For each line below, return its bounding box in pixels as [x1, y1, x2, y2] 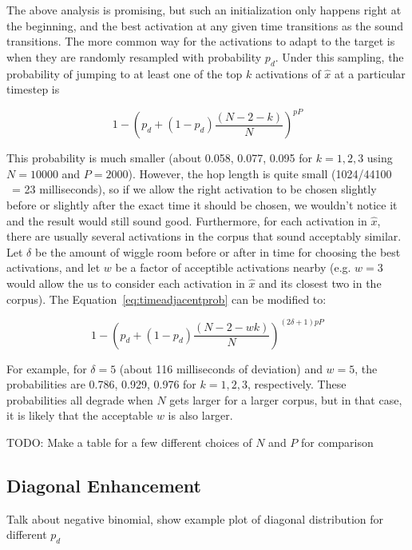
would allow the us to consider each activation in [6, 275, 245, 292]
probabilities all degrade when [6, 391, 153, 408]
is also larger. [168, 407, 233, 424]
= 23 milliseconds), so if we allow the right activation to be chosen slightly [11, 181, 377, 197]
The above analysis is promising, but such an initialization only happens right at [6, 2, 402, 18]
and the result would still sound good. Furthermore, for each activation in [6, 212, 367, 229]
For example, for [6, 360, 87, 377]
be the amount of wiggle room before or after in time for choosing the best [34, 243, 401, 260]
